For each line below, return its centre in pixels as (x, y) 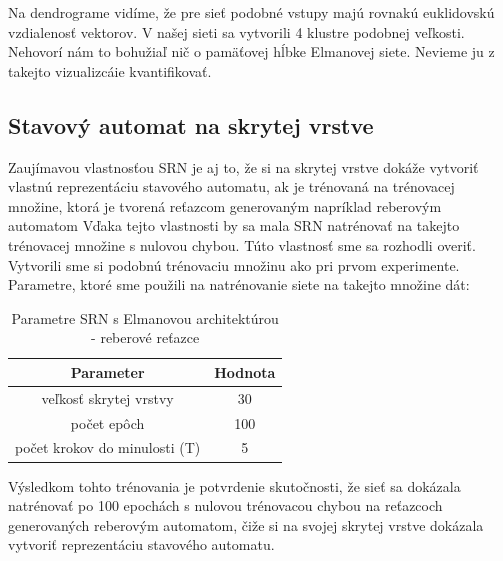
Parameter (107, 371)
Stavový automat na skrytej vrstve (191, 124)
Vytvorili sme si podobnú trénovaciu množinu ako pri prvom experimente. (234, 264)
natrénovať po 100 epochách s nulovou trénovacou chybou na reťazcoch (225, 505)
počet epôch (107, 422)
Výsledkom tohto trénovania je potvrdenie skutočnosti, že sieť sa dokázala (234, 485)
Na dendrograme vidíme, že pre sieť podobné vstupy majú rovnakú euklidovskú (251, 12)
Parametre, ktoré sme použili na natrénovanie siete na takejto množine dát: (239, 284)
